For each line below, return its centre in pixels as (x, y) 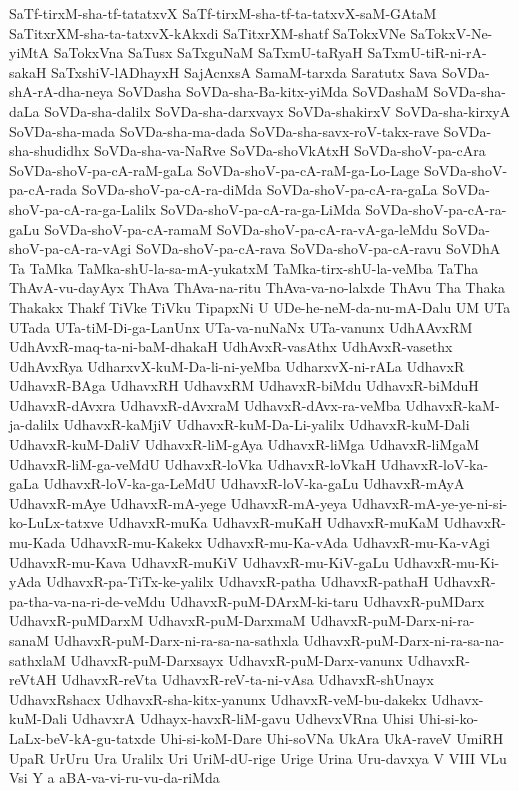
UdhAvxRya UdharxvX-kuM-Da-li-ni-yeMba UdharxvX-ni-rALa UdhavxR (237, 365)
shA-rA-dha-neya (61, 91)
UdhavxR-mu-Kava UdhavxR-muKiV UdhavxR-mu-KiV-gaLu (199, 561)
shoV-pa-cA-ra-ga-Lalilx (82, 208)
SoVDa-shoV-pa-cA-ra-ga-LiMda (260, 208)
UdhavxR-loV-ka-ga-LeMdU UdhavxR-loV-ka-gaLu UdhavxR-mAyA (254, 483)
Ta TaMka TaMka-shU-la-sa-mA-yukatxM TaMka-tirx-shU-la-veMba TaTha (244, 267)
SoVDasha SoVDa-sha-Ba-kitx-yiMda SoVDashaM (273, 91)
